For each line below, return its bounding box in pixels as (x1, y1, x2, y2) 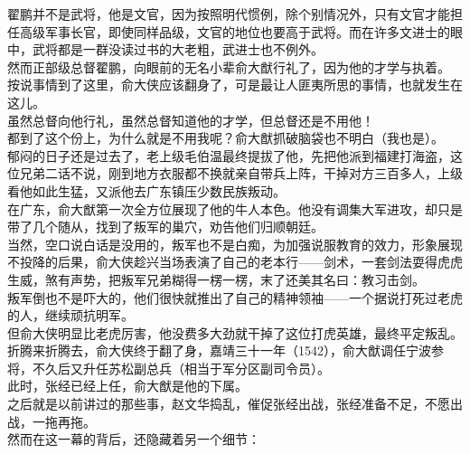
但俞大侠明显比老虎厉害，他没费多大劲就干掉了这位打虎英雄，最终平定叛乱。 (7, 323, 463, 342)
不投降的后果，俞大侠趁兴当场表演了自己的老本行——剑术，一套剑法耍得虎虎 (7, 252, 463, 271)
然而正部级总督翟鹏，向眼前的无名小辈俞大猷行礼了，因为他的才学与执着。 (7, 57, 450, 76)
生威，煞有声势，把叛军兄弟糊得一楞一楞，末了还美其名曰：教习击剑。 (7, 270, 425, 288)
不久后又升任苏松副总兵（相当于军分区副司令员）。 (32, 358, 330, 377)
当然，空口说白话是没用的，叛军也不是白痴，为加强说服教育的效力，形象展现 (7, 234, 463, 253)
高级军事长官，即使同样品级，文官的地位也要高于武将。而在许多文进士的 (19, 22, 450, 41)
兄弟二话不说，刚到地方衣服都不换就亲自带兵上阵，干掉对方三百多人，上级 (19, 164, 463, 183)
